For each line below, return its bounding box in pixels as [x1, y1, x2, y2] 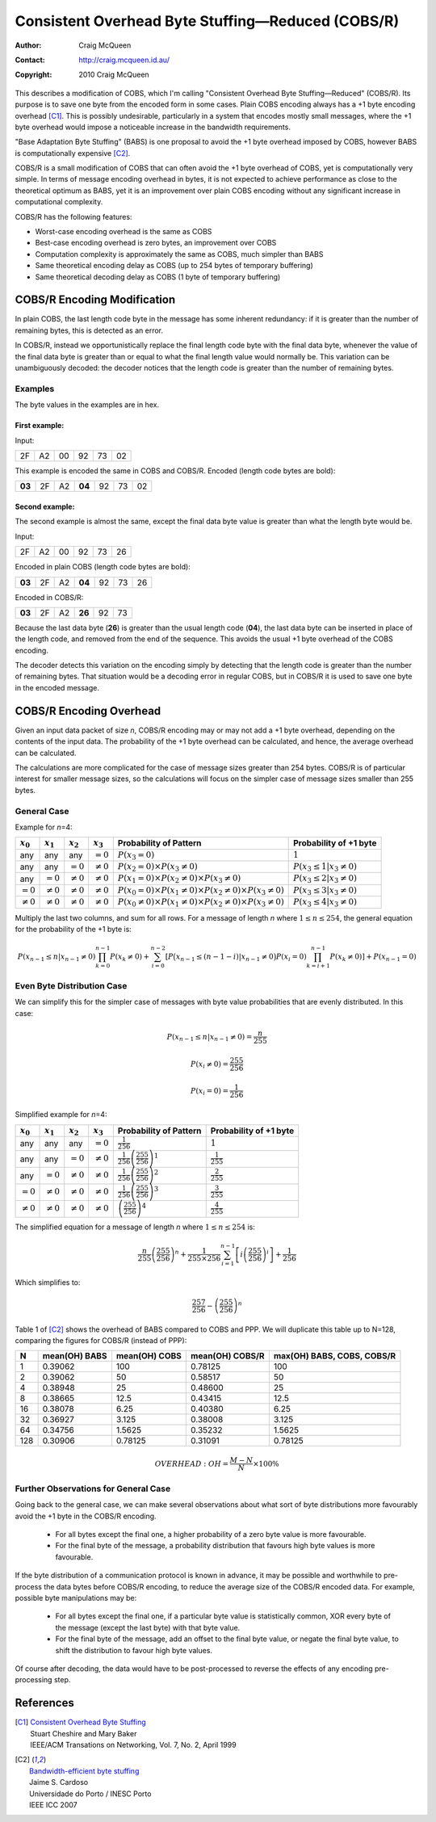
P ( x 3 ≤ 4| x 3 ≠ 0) [293, 896, 357, 909]
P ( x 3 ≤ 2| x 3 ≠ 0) [293, 873, 357, 885]
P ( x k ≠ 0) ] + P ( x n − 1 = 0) [329, 952, 417, 963]
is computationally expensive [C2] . [15, 148, 131, 157]
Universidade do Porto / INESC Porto [29, 1789, 152, 1799]
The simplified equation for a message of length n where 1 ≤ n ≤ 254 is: [15, 1222, 256, 1232]
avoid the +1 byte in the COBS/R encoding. [15, 1511, 157, 1521]
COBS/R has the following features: [15, 212, 132, 221]
